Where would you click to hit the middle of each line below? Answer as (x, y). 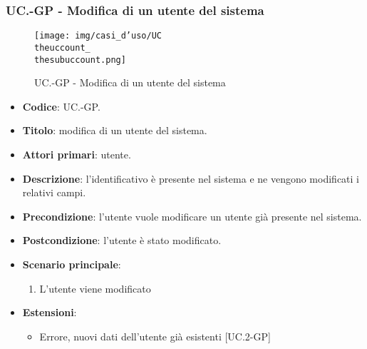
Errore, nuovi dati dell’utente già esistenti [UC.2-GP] (155, 336)
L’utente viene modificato (95, 288)
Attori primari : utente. (77, 154)
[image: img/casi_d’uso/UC (98, 36)
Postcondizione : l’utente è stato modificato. (122, 240)
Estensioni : (50, 312)
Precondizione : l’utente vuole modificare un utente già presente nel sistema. (192, 216)
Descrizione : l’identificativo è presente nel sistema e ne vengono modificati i (191, 178)
